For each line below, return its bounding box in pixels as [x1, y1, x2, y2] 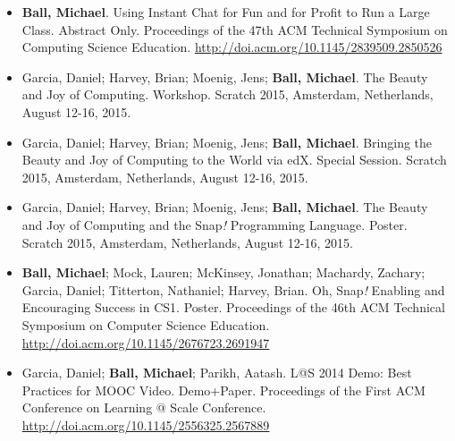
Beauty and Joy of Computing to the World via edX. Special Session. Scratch [21, 150, 447, 169]
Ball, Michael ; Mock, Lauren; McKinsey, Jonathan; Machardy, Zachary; [21, 263, 426, 282]
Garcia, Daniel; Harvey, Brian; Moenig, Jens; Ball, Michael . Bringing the [21, 132, 433, 151]
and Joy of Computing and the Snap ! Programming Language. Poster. [21, 215, 408, 233]
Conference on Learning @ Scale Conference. [21, 398, 266, 417]
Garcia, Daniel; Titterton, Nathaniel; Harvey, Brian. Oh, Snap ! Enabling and [21, 280, 445, 299]
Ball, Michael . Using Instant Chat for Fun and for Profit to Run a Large [21, 3, 430, 21]
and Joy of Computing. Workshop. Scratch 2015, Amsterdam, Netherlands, [21, 85, 434, 104]
